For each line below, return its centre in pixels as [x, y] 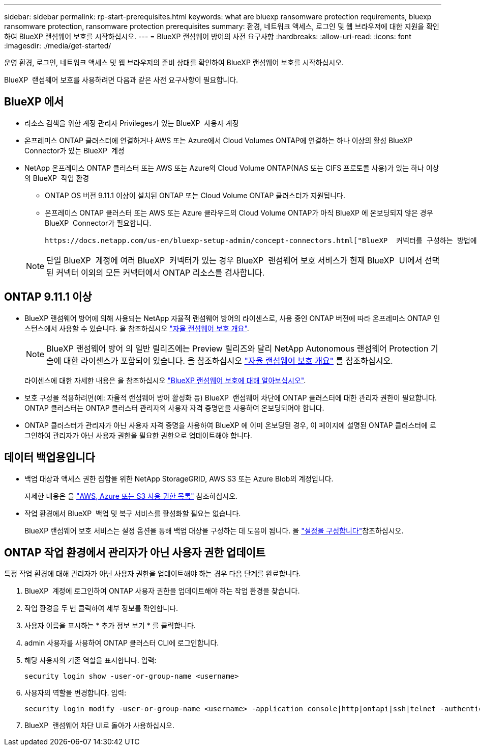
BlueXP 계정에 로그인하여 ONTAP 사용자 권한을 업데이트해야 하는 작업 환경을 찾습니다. [162, 591]
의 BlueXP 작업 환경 [57, 178]
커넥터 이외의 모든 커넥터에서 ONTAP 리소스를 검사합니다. [160, 272]
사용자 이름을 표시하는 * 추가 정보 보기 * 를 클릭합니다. [110, 626]
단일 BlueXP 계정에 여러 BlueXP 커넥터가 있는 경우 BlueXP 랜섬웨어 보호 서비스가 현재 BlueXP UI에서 [234, 260]
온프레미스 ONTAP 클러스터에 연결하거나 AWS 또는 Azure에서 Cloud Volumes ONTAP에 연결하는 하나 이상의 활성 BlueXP [219, 140]
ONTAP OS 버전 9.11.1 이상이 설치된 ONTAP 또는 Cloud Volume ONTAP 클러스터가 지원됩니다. [195, 195]
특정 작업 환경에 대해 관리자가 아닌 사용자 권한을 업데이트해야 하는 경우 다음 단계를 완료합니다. [153, 574]
